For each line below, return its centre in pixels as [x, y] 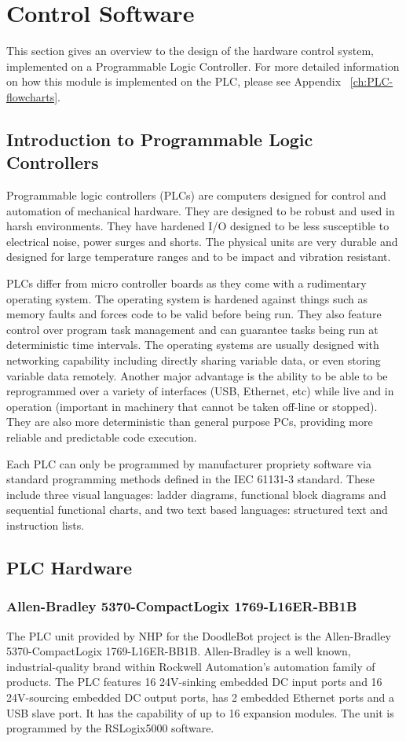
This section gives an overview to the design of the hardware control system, [190, 51]
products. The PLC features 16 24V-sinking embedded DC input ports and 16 [194, 682]
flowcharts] [32, 96]
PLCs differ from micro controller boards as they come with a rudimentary [187, 283]
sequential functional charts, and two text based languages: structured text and [197, 510]
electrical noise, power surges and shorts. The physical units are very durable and [202, 241]
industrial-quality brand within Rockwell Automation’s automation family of [191, 666]
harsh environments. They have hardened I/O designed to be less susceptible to [198, 226]
